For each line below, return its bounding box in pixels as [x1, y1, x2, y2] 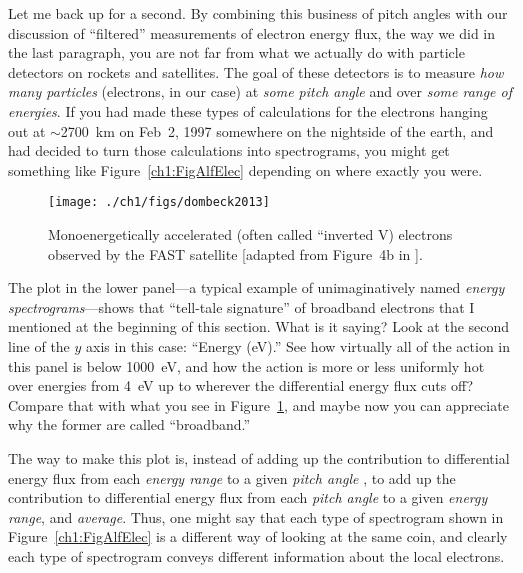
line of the [8, 335, 70, 356]
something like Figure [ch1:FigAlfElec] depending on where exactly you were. [8, 159, 483, 180]
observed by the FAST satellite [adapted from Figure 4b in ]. [48, 243, 423, 264]
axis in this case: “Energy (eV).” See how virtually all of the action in [86, 335, 511, 356]
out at [8, 120, 46, 141]
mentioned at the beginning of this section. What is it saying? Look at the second [8, 316, 510, 337]
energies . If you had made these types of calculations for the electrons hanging [8, 100, 488, 121]
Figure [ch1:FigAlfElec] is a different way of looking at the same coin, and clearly [8, 526, 508, 547]
